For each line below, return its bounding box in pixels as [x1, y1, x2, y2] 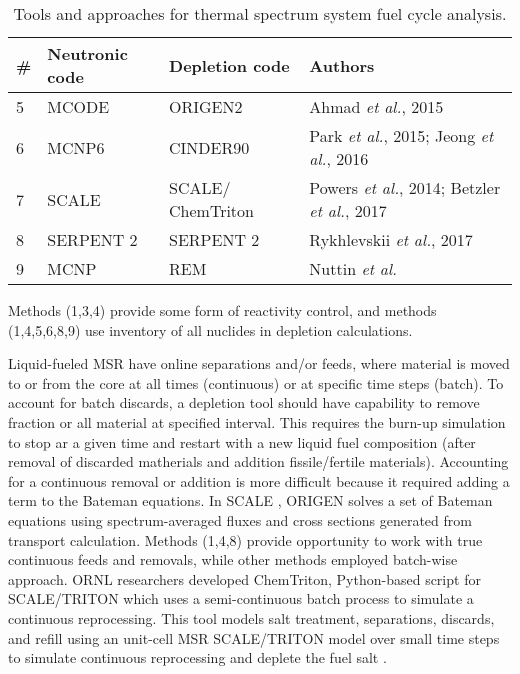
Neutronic [47, 42, 128, 65]
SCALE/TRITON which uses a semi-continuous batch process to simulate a [8, 588, 474, 609]
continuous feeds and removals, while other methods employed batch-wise [8, 549, 458, 570]
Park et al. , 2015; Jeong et [309, 124, 494, 147]
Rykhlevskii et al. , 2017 [309, 228, 473, 251]
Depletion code [169, 53, 290, 77]
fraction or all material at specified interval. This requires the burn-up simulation [8, 411, 506, 432]
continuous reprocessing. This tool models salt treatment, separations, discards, [8, 607, 495, 628]
